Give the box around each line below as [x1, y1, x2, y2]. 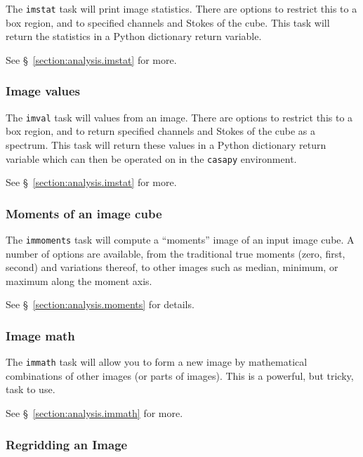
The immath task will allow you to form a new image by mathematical [6, 355, 308, 369]
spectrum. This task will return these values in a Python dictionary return [6, 137, 326, 152]
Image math [6, 326, 75, 344]
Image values [6, 82, 80, 100]
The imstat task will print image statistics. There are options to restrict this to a [6, 1, 357, 15]
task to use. [6, 382, 55, 397]
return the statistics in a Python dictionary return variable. [6, 29, 262, 44]
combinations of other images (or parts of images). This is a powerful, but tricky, [6, 368, 354, 383]
